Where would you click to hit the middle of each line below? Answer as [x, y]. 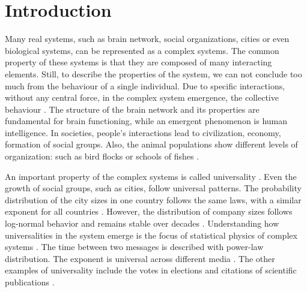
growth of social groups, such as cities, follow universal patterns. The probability [153, 188]
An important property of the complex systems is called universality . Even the [151, 176]
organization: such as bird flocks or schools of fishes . [102, 156]
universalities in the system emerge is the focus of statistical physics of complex [151, 235]
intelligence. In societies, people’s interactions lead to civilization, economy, [143, 132]
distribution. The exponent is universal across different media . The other [140, 258]
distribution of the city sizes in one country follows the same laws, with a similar [153, 199]
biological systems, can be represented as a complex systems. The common [142, 50]
